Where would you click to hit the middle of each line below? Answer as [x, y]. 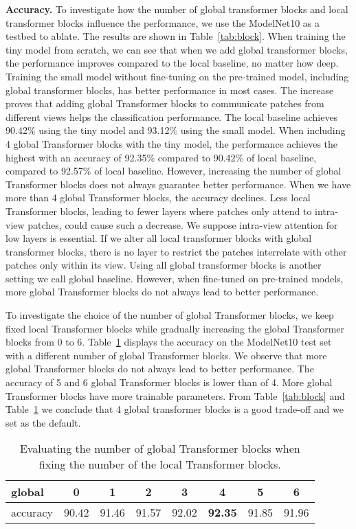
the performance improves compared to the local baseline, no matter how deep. [172, 63]
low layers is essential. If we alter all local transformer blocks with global [159, 238]
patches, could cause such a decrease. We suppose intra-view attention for [183, 224]
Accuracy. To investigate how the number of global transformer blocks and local [177, 9]
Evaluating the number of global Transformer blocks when [160, 449]
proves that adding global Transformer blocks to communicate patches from [165, 103]
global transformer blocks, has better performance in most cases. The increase [170, 90]
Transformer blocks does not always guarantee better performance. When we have [178, 184]
